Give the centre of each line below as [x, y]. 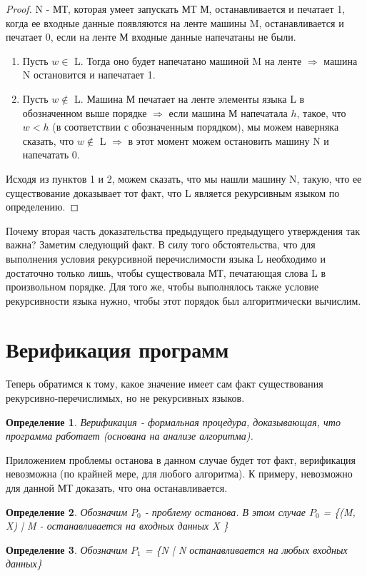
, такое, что [321, 112]
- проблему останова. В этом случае [225, 511]
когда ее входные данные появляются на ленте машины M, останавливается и [175, 22]
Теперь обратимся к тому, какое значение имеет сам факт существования [165, 384]
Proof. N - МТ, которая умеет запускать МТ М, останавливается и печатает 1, [176, 9]
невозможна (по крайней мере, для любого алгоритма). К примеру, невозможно [179, 474]
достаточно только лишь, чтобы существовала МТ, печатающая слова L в [166, 272]
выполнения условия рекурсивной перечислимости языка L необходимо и [166, 258]
